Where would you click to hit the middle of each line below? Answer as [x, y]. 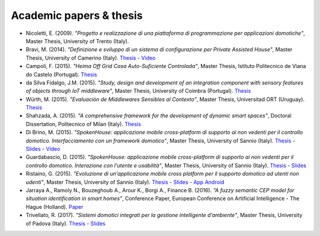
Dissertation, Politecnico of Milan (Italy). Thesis [84, 124]
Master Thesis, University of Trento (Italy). [77, 41]
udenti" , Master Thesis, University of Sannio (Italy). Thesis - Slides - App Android [125, 182]
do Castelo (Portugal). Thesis [61, 75]
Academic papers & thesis [77, 15]
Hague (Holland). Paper [55, 206]
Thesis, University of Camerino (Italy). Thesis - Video [91, 58]
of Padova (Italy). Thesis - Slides [66, 223]
